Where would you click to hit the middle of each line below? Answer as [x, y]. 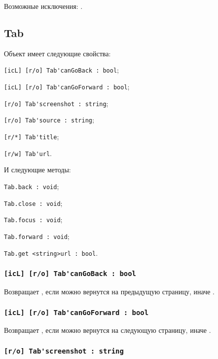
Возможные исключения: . [43, 6]
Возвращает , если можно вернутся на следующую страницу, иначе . [108, 330]
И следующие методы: [37, 170]
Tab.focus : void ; [33, 219]
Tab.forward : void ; [37, 236]
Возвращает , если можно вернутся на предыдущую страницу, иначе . [109, 291]
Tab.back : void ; [32, 186]
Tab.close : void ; [33, 203]
